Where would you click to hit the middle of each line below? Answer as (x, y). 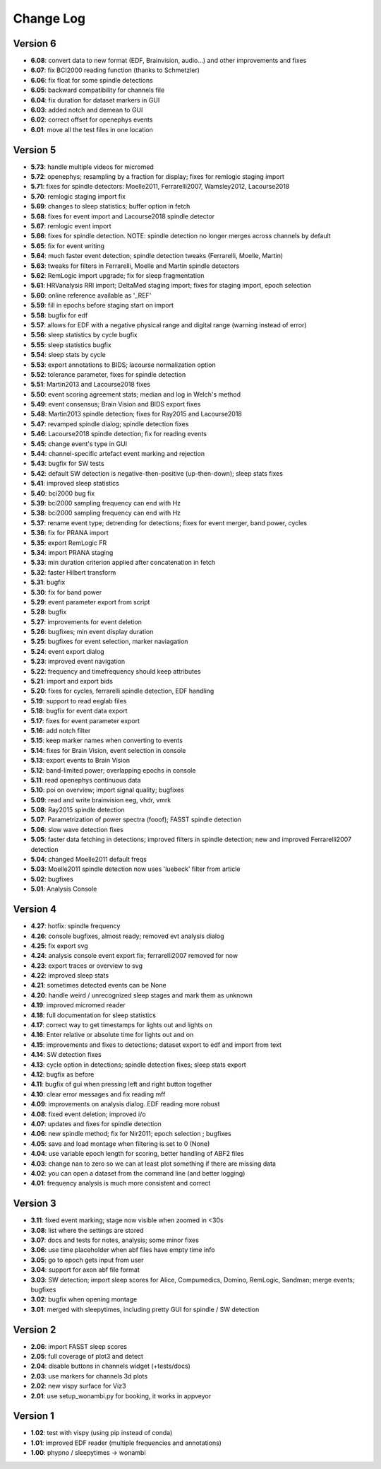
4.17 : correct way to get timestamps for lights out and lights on (122, 1025)
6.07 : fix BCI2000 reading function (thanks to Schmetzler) (115, 70)
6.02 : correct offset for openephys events (92, 119)
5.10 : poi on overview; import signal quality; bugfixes (108, 790)
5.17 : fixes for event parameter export (85, 720)
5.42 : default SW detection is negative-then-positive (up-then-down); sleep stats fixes (157, 473)
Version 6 (35, 43)
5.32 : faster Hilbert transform (73, 572)
